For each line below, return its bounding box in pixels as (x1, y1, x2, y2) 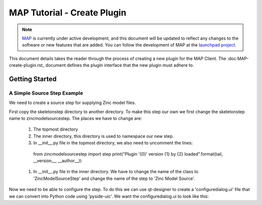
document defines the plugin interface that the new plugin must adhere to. (45, 62, 194, 68)
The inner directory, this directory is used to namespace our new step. (33, 133, 174, 139)
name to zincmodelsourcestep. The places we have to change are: (9, 116, 142, 121)
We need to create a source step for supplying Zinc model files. (9, 100, 136, 106)
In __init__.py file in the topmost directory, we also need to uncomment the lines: (33, 140, 193, 146)
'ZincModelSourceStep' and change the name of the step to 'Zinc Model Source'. (33, 176, 196, 181)
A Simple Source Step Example (9, 89, 83, 96)
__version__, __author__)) (33, 158, 82, 163)
